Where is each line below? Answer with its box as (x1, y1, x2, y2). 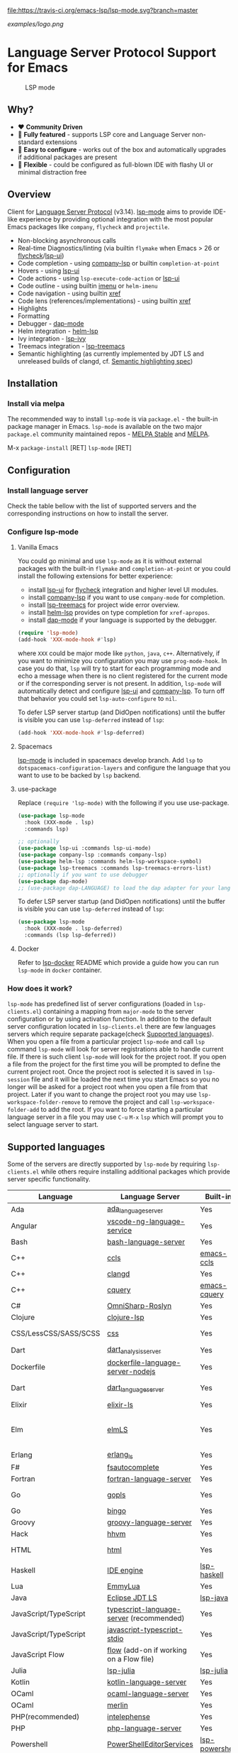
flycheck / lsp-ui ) (17, 251, 64, 260)
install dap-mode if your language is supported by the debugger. (28, 616, 217, 624)
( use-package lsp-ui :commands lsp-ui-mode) (17, 845, 152, 852)
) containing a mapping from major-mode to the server (38, 1007, 195, 1016)
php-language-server (107, 1723, 182, 1733)
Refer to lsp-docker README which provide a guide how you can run (17, 959, 220, 967)
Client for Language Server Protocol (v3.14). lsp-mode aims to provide (7, 207, 212, 216)
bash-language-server (107, 1237, 186, 1247)
